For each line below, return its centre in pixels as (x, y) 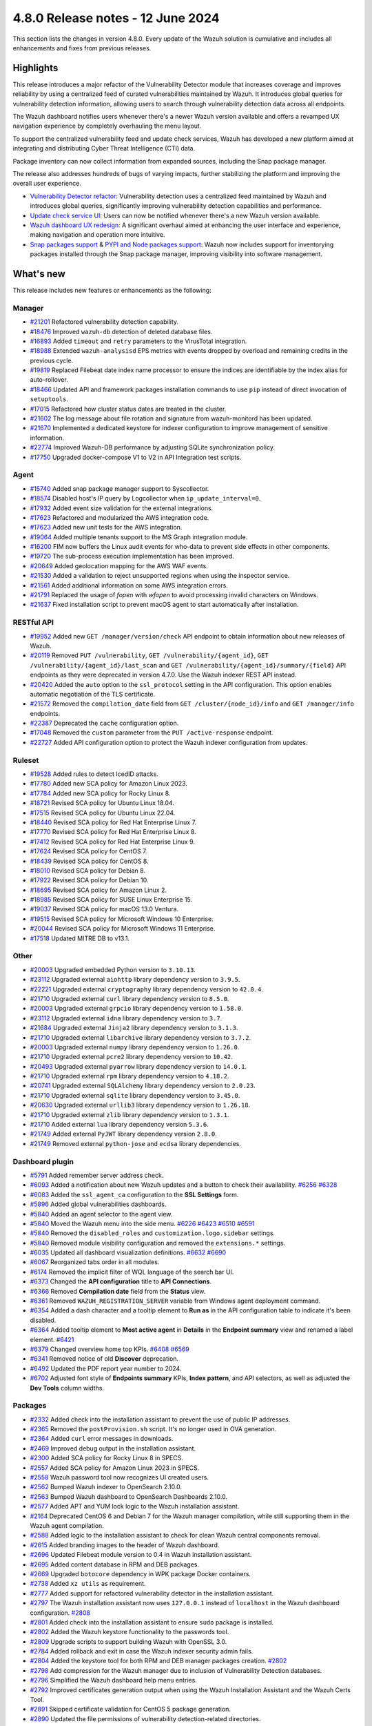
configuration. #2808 (60, 1613)
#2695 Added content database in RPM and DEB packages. (115, 1564)
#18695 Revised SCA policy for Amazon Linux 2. (98, 890)
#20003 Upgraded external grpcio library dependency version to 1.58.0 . (137, 1009)
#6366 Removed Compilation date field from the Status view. (118, 1291)
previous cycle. (52, 360)
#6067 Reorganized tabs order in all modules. (95, 1262)
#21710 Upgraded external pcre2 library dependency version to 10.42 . (132, 1057)
